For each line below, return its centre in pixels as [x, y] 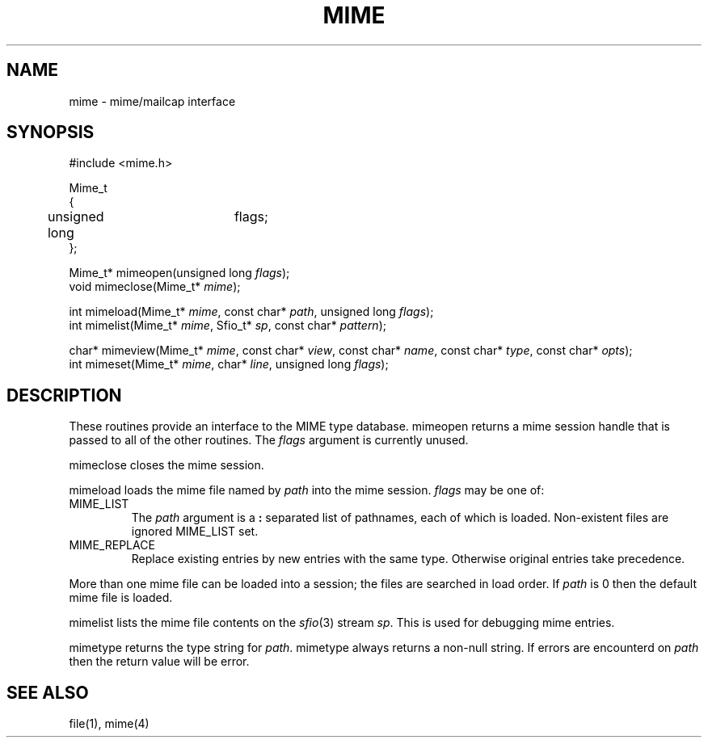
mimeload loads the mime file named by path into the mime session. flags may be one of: [307, 490]
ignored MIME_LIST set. [195, 532]
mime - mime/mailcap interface [152, 101]
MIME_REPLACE [112, 545]
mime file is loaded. [121, 598]
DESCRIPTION [64, 395]
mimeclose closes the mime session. [166, 465]
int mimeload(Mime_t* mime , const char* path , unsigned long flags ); [251, 312]
